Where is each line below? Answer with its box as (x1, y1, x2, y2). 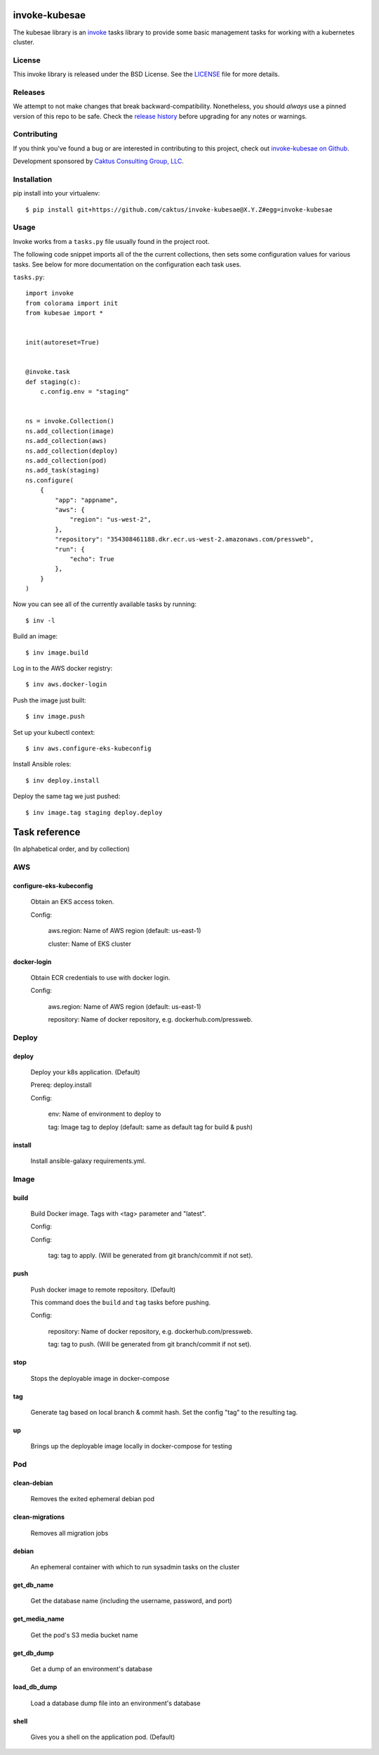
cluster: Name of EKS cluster (48, 939, 131, 948)
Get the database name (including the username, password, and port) (30, 1597, 232, 1605)
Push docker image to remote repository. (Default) (30, 1285, 176, 1294)
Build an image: (13, 632, 58, 641)
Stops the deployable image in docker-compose (30, 1374, 170, 1382)
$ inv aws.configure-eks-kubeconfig (25, 744, 152, 752)
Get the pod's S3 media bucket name (30, 1631, 138, 1639)
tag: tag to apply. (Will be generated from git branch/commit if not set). (48, 1252, 253, 1260)
